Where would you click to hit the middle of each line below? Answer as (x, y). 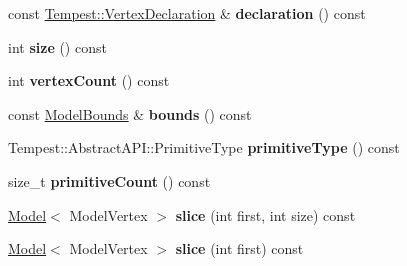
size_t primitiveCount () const (109, 180)
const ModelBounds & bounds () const (130, 113)
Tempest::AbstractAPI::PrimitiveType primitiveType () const (204, 147)
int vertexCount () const (89, 80)
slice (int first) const (239, 248)
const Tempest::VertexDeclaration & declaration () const (187, 13)
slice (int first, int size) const (265, 214)
